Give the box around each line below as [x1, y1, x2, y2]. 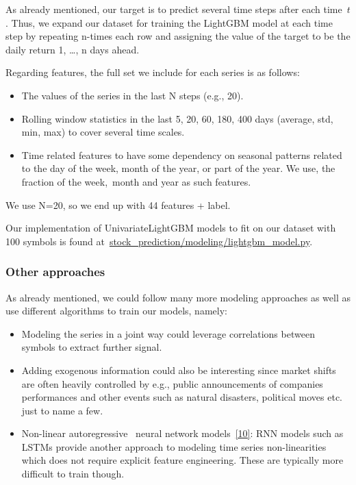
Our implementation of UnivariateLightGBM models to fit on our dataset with [5, 221, 336, 235]
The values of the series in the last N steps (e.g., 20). [21, 88, 244, 102]
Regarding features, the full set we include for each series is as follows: [5, 65, 300, 79]
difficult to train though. [21, 467, 125, 481]
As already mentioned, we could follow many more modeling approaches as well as [5, 290, 351, 304]
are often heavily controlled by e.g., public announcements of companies [21, 376, 323, 390]
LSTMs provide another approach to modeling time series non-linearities [21, 439, 327, 453]
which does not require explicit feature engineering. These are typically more [21, 453, 344, 467]
